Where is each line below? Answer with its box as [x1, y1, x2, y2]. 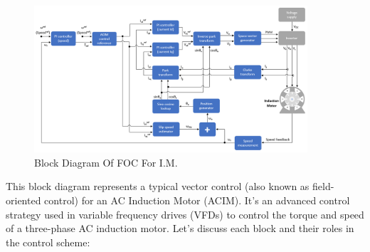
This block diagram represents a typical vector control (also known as [6, 179, 310, 194]
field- [312, 179, 334, 194]
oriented [6, 193, 41, 208]
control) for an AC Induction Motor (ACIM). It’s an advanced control [44, 193, 350, 208]
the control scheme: [6, 234, 90, 249]
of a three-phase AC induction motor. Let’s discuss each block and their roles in [6, 221, 354, 236]
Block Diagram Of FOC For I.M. [34, 154, 178, 169]
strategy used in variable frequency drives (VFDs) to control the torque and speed [6, 206, 364, 221]
